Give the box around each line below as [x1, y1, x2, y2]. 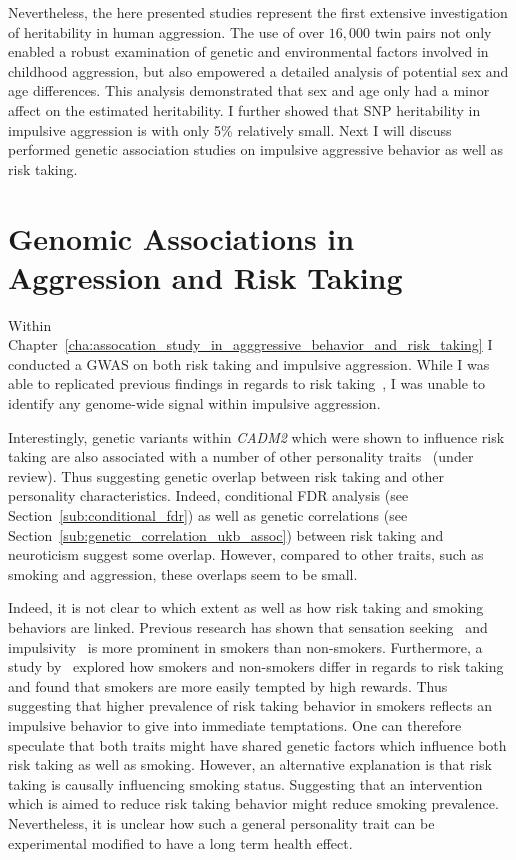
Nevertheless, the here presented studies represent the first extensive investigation [8, 2, 508, 22]
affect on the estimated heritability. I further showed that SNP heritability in [8, 99, 481, 120]
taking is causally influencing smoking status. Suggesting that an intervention [8, 773, 483, 794]
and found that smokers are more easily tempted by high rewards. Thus [8, 675, 448, 696]
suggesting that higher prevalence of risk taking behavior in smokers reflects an [8, 695, 493, 716]
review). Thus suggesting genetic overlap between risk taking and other [8, 465, 445, 486]
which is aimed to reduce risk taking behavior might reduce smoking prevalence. [8, 793, 499, 814]
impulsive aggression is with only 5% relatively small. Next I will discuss [8, 119, 452, 140]
